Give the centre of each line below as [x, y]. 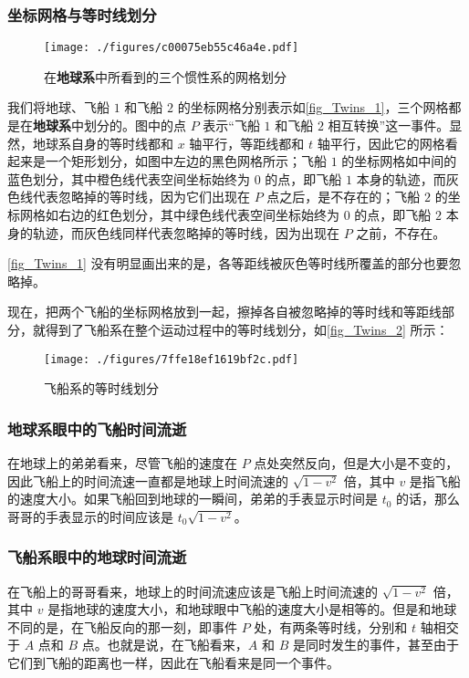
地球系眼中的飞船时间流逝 [97, 428]
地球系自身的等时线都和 [103, 143]
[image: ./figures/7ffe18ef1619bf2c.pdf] [172, 359]
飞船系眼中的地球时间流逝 [97, 557]
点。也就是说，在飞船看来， [165, 645]
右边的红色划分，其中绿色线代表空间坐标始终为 [198, 215]
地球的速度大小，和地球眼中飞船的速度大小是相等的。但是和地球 [265, 609]
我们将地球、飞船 [58, 107]
